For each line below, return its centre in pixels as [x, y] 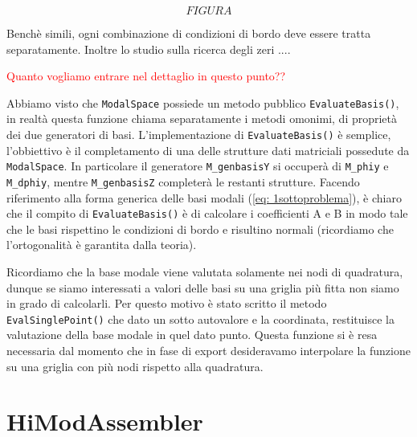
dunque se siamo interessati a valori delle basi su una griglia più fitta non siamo [203, 287]
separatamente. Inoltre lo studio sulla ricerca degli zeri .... [149, 49]
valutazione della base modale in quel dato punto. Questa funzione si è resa [192, 335]
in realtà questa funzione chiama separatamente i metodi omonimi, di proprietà [202, 118]
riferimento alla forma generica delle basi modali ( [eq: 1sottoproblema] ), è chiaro [204, 197]
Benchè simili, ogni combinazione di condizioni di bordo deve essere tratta [189, 33]
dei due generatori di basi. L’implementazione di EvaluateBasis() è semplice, [199, 135]
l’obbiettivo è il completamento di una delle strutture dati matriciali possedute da [208, 150]
